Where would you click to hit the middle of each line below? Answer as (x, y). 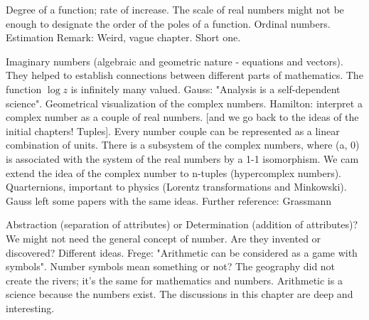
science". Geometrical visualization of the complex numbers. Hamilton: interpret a (184, 103)
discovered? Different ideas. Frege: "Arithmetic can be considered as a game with (182, 252)
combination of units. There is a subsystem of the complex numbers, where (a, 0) (183, 145)
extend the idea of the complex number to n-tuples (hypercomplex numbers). (173, 172)
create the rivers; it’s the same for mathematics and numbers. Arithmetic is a (174, 280)
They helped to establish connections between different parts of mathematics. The (184, 75)
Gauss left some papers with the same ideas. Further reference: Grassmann (169, 200)
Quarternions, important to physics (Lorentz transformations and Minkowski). (176, 187)
